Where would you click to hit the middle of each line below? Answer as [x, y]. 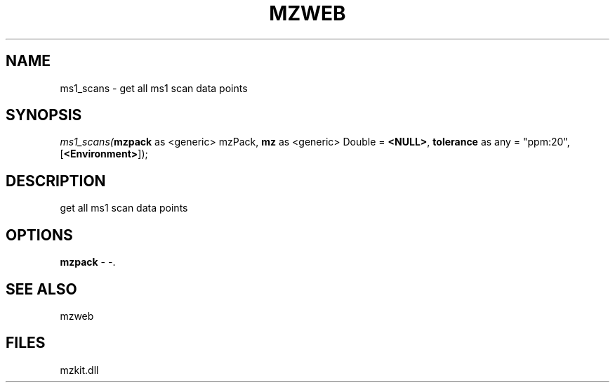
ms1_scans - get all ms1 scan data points [154, 88]
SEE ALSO [41, 289]
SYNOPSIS [44, 115]
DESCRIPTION [56, 181]
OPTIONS [39, 235]
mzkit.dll [79, 370]
